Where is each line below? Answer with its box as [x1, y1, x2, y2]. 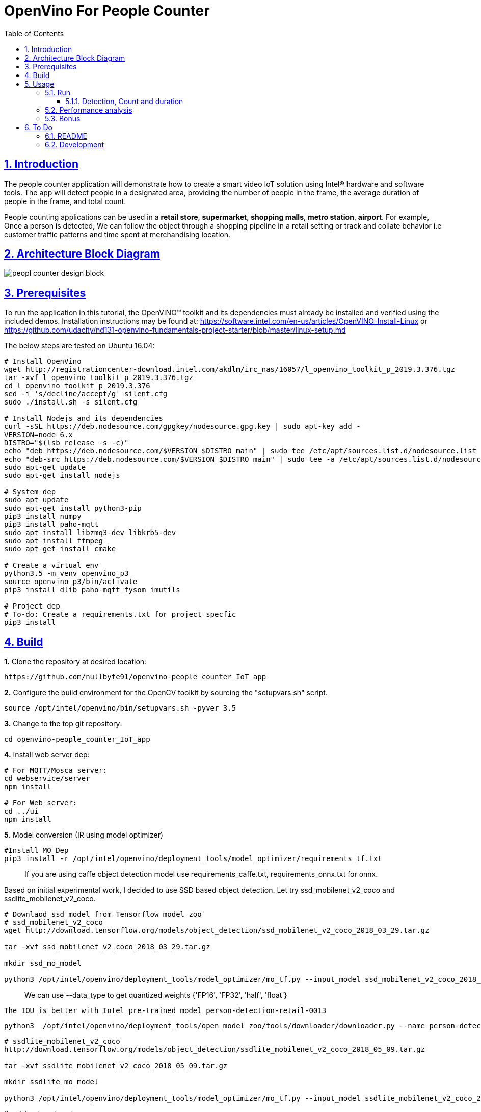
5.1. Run [45, 88, 70, 97]
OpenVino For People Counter [4, 2, 210, 19]
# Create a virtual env [4, 561, 99, 570]
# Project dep [4, 602, 60, 611]
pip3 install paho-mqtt [4, 520, 99, 529]
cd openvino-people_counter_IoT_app [4, 735, 150, 744]
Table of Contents [4, 29, 64, 38]
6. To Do [24, 122, 52, 132]
